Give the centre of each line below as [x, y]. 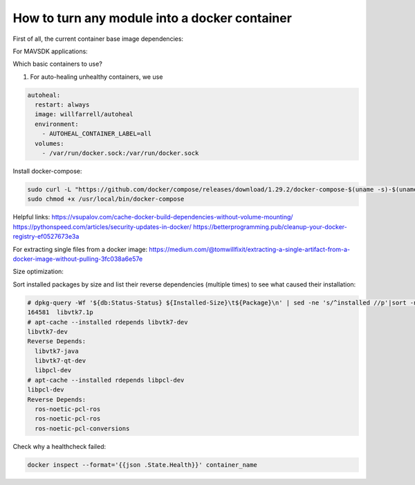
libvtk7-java [57, 351]
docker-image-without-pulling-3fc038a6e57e [78, 259]
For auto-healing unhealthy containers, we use [96, 77]
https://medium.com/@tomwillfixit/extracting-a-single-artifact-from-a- [250, 249]
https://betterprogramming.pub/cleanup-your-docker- [270, 227]
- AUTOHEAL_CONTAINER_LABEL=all [97, 134]
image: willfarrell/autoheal [84, 115]
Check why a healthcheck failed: [59, 446]
